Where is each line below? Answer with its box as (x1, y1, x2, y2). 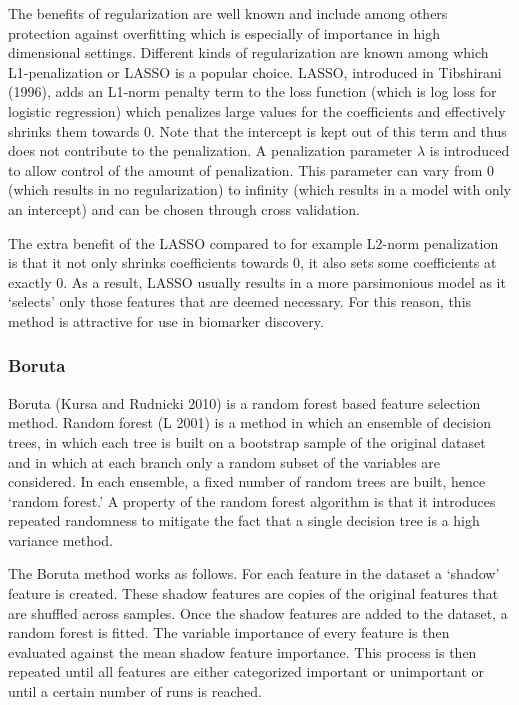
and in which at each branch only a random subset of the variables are (8, 451, 441, 472)
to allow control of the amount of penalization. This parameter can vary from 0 (8, 159, 494, 180)
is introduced (429, 140, 510, 161)
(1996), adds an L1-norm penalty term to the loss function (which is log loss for (8, 81, 497, 102)
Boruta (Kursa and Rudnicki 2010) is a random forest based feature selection (8, 392, 481, 413)
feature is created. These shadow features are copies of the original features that (8, 583, 499, 604)
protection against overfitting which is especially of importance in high (8, 22, 441, 43)
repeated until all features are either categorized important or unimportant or (8, 661, 485, 682)
